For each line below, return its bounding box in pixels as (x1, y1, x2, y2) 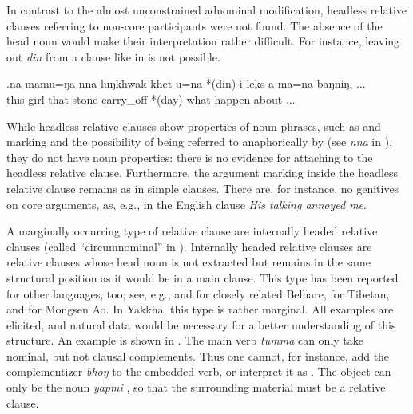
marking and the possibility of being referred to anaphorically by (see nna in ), (6, 133, 393, 150)
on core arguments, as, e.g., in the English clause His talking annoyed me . (6, 195, 367, 212)
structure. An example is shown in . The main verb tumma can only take (6, 332, 364, 349)
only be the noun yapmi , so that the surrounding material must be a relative (6, 379, 386, 396)
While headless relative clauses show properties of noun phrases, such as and (6, 117, 381, 134)
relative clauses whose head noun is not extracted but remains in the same (6, 254, 371, 270)
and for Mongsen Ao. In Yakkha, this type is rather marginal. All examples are (6, 301, 394, 317)
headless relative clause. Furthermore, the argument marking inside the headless (6, 164, 399, 181)
